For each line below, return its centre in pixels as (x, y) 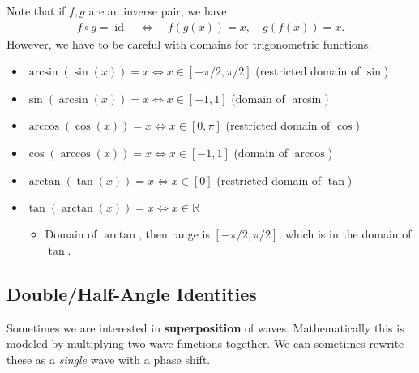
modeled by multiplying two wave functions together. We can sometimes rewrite (205, 343)
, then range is (174, 234)
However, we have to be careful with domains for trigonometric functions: (189, 43)
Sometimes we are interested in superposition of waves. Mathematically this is (205, 327)
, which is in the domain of (345, 234)
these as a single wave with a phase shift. (109, 359)
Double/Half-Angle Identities (132, 293)
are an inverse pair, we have (158, 11)
